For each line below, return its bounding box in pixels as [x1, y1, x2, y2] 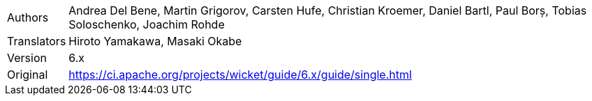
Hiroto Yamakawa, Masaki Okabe [68, 34, 242, 48]
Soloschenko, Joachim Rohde [68, 17, 225, 31]
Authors [7, 10, 49, 24]
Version [7, 51, 47, 65]
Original [7, 68, 48, 81]
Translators [7, 34, 66, 48]
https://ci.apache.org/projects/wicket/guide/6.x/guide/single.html [68, 68, 412, 81]
